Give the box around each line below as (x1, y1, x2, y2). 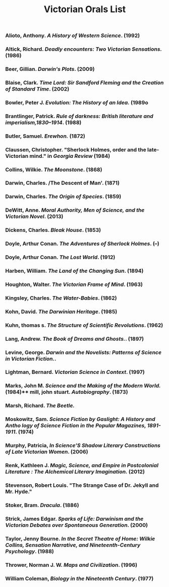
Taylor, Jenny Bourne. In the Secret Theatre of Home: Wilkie (5, 535, 155, 542)
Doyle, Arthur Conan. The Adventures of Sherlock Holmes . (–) (5, 240, 160, 247)
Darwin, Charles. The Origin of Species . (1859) (5, 193, 122, 200)
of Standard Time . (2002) (5, 85, 70, 92)
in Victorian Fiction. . (5, 355, 57, 362)
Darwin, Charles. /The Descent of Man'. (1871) (5, 180, 120, 187)
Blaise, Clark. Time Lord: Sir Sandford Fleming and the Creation (5, 79, 164, 86)
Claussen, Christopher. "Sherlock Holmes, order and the (5, 146, 146, 153)
